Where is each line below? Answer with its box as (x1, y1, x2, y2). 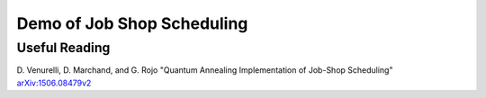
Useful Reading (16, 40, 111, 56)
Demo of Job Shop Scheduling (16, 13, 248, 33)
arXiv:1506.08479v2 (16, 77, 92, 88)
